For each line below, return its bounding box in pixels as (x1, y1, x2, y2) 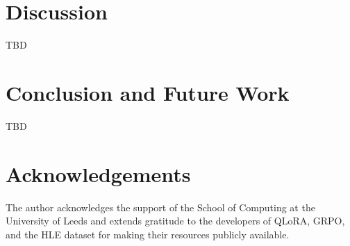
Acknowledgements (6, 159, 191, 188)
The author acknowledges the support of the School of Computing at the (6, 199, 315, 214)
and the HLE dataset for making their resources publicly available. (6, 227, 290, 241)
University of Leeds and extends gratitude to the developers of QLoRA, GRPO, (6, 213, 345, 228)
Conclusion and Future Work (6, 78, 290, 106)
